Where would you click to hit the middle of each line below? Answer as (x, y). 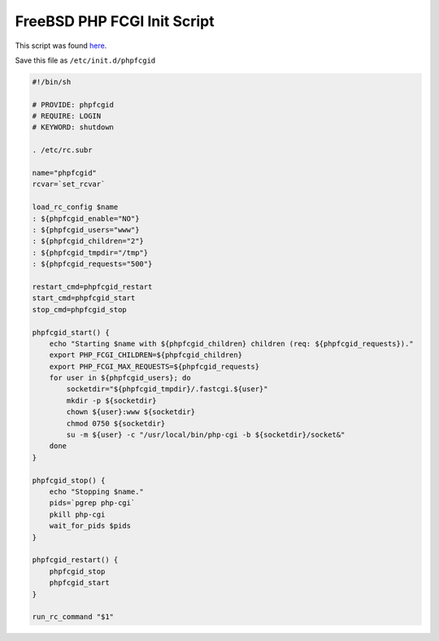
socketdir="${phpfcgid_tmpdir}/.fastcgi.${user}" (167, 389)
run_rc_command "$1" (73, 617)
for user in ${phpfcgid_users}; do (120, 378)
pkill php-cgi (77, 514)
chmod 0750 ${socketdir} (116, 423)
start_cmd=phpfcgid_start (84, 298)
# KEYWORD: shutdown (73, 127)
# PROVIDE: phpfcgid (73, 105)
